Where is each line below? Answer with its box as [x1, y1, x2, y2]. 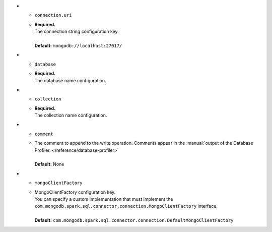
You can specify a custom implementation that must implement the [34, 196, 173, 202]
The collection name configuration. [34, 112, 107, 119]
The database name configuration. [34, 77, 106, 83]
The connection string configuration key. [34, 28, 119, 35]
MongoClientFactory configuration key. [34, 189, 116, 195]
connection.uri [34, 13, 73, 18]
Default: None [34, 161, 64, 167]
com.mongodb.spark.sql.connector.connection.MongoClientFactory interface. [34, 203, 218, 209]
